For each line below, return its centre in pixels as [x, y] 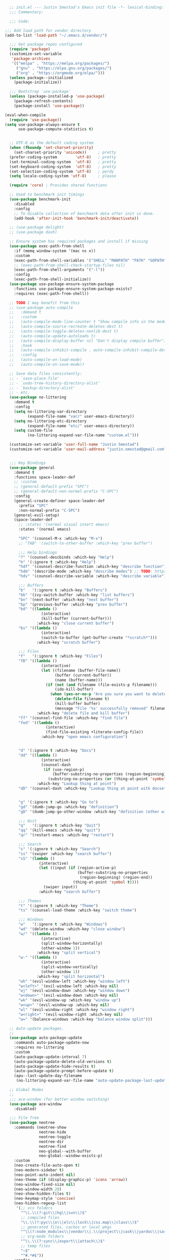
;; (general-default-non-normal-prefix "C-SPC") [66, 492]
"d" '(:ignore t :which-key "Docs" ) [57, 750]
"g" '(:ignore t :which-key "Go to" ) [58, 802]
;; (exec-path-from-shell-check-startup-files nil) [70, 265]
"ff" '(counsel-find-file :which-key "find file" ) [73, 718]
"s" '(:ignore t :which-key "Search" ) [59, 849]
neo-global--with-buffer [65, 1151]
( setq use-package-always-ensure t [42, 124]
